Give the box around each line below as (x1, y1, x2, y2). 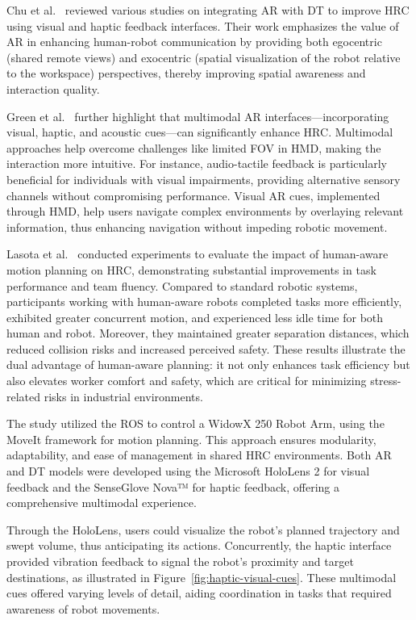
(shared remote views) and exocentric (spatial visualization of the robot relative (6, 48, 401, 65)
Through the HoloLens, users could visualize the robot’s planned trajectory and (6, 521, 400, 538)
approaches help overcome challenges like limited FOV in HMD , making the (6, 139, 381, 156)
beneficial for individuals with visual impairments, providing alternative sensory (6, 170, 401, 187)
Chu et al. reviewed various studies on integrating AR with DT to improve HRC (6, 2, 410, 18)
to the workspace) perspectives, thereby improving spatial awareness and (6, 65, 366, 82)
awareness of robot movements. (6, 600, 160, 617)
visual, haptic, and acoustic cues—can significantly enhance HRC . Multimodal (6, 124, 393, 140)
